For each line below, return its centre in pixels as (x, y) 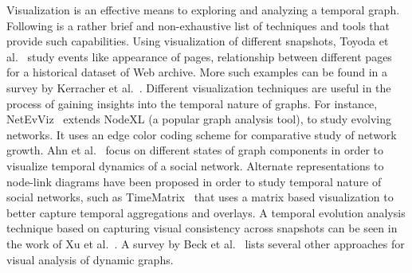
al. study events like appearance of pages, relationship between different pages (199, 56)
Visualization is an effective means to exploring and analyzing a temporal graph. (203, 10)
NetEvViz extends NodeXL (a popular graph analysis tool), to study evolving (199, 119)
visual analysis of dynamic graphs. (90, 259)
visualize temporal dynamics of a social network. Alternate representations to (195, 165)
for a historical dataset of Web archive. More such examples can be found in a (197, 72)
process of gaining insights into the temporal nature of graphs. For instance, (192, 103)
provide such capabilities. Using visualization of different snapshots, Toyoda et (198, 41)
